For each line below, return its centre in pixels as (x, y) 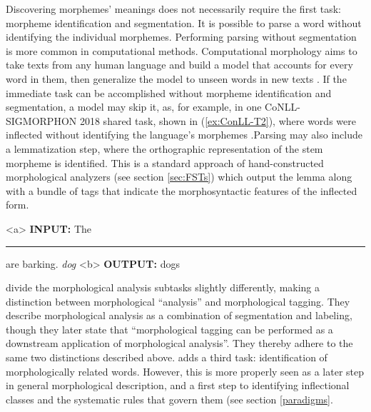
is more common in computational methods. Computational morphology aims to (182, 50)
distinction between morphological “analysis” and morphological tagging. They (178, 301)
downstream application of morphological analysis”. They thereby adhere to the (179, 343)
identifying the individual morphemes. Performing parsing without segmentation (181, 37)
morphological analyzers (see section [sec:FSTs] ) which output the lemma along (179, 177)
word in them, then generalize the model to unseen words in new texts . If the (176, 78)
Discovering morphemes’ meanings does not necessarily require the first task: (174, 9)
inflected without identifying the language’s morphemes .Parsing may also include (184, 135)
